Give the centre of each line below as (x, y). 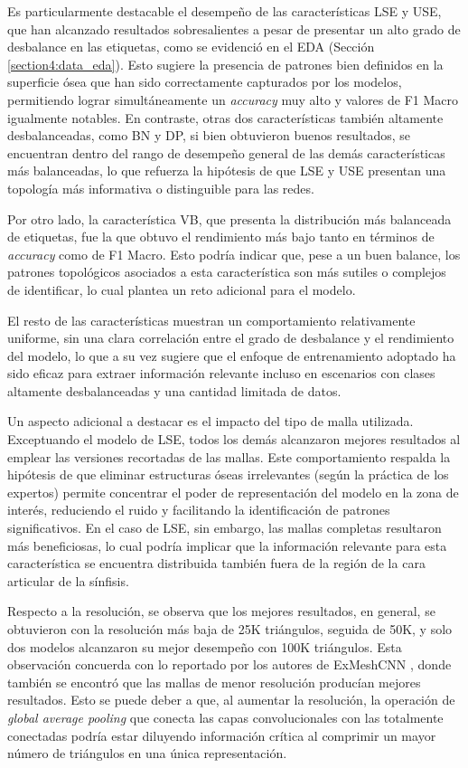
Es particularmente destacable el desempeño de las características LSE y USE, (225, 11)
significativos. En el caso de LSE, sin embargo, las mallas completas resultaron (225, 528)
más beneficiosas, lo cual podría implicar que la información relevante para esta (227, 545)
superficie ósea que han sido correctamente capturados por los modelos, (205, 82)
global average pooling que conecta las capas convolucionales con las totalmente (225, 717)
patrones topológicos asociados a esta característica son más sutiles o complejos (227, 272)
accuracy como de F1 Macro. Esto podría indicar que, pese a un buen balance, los (234, 254)
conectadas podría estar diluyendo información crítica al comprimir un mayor (222, 735)
